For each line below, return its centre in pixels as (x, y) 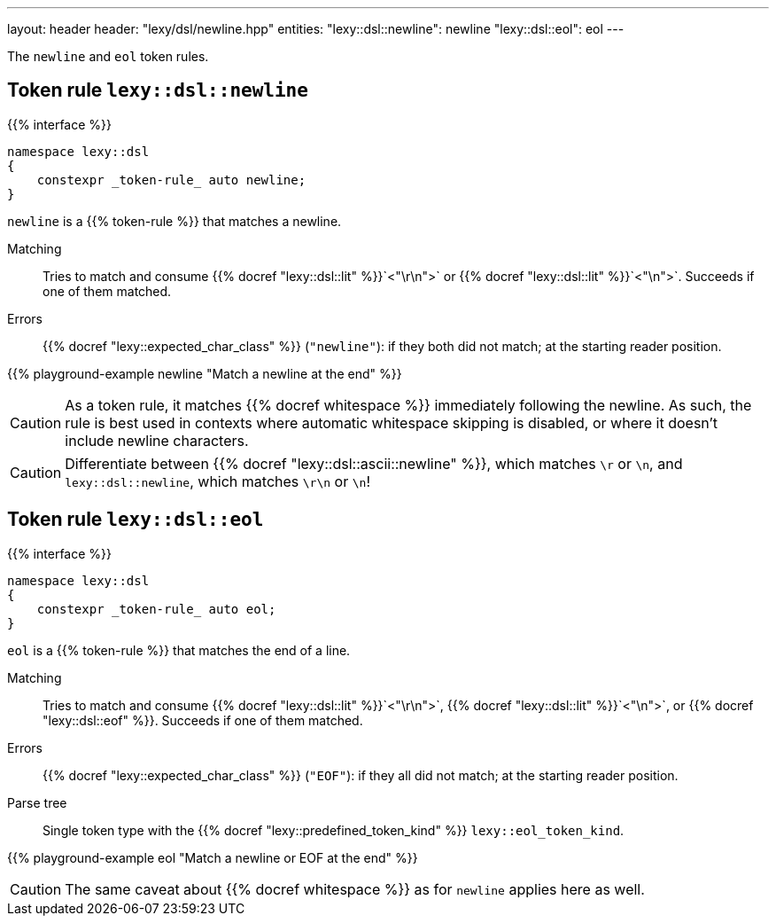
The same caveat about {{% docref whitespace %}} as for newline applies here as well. (355, 889)
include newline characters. (157, 440)
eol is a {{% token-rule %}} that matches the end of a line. (179, 650)
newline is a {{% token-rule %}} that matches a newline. (175, 221)
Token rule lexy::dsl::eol (136, 520)
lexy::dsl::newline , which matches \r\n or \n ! (217, 481)
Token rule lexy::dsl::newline (158, 90)
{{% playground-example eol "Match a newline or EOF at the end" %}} (213, 857)
